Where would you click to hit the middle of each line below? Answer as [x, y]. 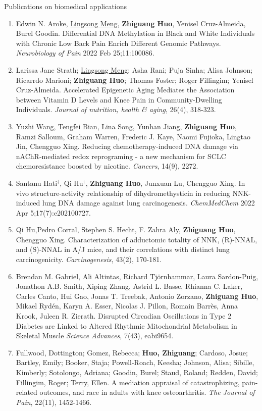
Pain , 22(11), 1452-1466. [54, 402]
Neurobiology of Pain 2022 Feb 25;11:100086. [85, 53]
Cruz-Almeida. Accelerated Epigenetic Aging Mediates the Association [125, 90]
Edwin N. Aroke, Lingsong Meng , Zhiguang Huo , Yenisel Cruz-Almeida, [131, 23]
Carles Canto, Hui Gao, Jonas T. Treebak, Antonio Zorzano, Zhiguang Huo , [137, 296]
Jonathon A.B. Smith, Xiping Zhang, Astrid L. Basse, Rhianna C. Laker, [129, 286]
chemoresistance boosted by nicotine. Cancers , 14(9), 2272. [107, 166]
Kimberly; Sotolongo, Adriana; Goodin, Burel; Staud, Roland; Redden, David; [137, 372]
